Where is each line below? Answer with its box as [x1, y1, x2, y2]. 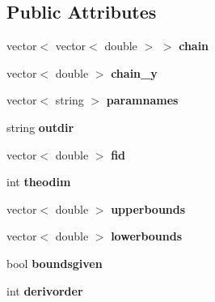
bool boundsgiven [6, 254, 103, 271]
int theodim [6, 173, 71, 190]
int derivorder [6, 282, 83, 299]
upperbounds [111, 200, 186, 217]
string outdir [6, 118, 74, 135]
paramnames [106, 91, 179, 108]
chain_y [111, 64, 158, 81]
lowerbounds [111, 228, 183, 245]
